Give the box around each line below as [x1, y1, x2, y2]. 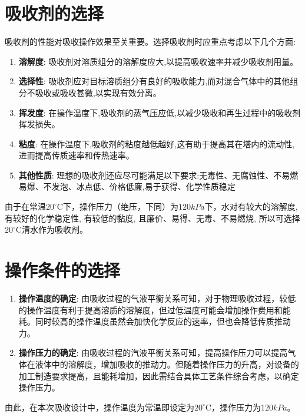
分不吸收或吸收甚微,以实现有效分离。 [18, 86, 161, 98]
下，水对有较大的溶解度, [204, 200, 298, 213]
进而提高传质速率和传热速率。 [18, 149, 134, 161]
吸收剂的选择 [5, 1, 104, 25]
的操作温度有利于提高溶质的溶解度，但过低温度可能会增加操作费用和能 [18, 303, 291, 316]
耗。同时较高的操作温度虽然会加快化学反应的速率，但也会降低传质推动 [18, 315, 291, 327]
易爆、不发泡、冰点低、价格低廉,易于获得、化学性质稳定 [18, 180, 236, 193]
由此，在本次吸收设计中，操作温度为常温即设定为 [5, 401, 194, 413]
